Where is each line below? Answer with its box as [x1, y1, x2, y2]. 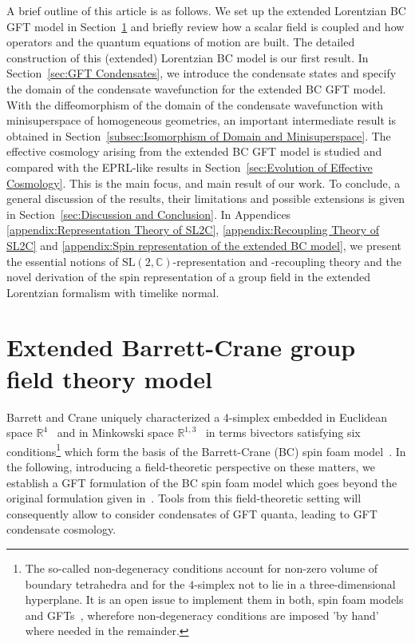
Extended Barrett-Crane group [6, 331, 356, 363]
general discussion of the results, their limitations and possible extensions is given [6, 190, 405, 207]
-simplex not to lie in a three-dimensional [194, 575, 396, 592]
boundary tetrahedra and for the [25, 575, 185, 592]
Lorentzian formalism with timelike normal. [6, 284, 219, 300]
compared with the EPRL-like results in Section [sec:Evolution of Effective [6, 158, 373, 175]
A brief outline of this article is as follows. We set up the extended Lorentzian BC [6, 2, 406, 18]
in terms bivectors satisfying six [205, 424, 361, 441]
